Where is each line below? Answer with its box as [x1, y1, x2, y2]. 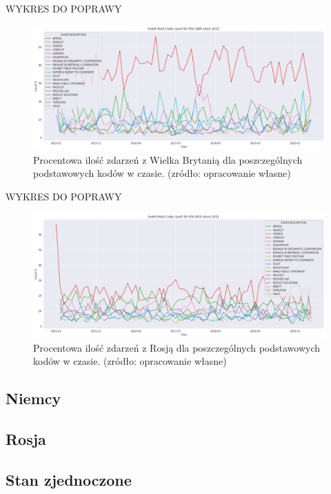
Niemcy [6, 388, 61, 409]
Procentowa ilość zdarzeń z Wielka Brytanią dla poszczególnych [33, 152, 303, 167]
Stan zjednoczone [6, 468, 132, 490]
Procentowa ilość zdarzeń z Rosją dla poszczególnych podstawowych [33, 340, 321, 354]
